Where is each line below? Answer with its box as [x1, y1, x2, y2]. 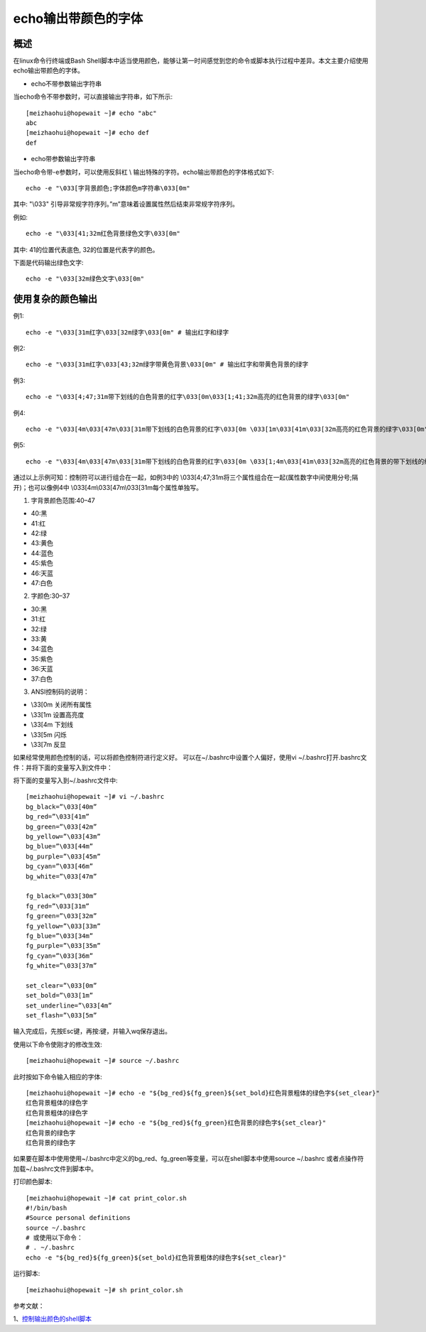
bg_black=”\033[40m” [26, 802, 97, 811]
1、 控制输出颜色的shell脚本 [13, 1314, 92, 1323]
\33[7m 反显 [31, 740, 67, 748]
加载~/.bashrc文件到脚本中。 [13, 1164, 98, 1173]
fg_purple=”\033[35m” [26, 941, 101, 950]
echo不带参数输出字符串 [31, 79, 102, 88]
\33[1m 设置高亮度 [31, 710, 84, 719]
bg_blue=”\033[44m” [26, 842, 94, 851]
